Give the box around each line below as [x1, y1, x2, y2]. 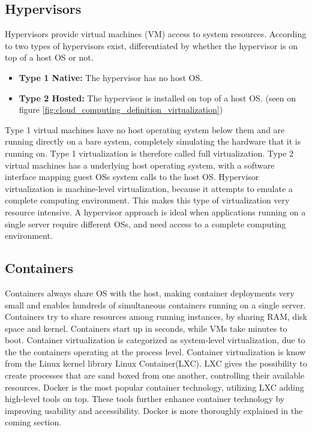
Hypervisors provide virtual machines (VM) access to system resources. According [5, 28, 307, 40]
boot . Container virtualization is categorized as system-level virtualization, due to [5, 334, 305, 346]
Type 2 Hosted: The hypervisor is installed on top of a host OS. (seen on [19, 91, 296, 104]
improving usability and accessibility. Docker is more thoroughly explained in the [5, 404, 303, 416]
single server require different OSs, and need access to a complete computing [5, 217, 286, 230]
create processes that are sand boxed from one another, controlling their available [5, 369, 305, 382]
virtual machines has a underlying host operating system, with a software [5, 158, 275, 171]
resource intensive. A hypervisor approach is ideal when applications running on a [5, 205, 306, 218]
